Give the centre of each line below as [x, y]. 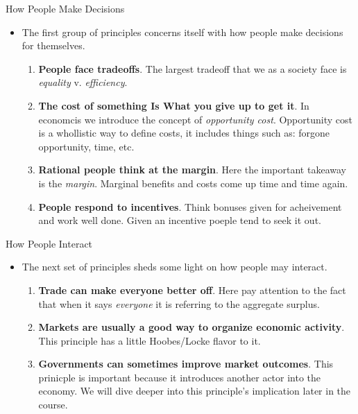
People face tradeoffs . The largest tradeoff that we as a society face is [193, 68]
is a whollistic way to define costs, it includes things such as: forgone [184, 133]
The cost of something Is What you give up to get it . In [174, 105]
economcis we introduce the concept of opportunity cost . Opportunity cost [195, 119]
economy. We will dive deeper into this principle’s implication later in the [195, 391]
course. [53, 405]
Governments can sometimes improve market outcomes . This [186, 364]
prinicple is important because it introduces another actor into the [180, 377]
